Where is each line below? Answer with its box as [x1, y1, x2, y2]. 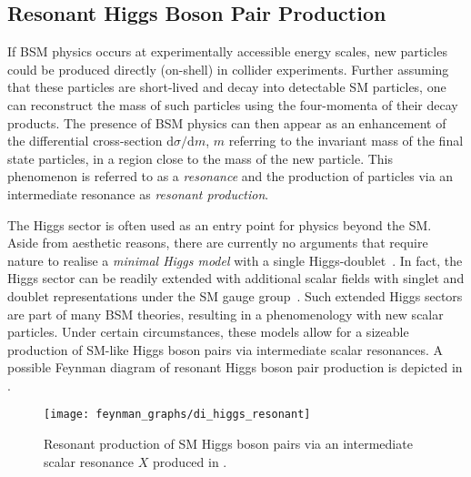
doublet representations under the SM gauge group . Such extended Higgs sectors [7, 286, 463, 305]
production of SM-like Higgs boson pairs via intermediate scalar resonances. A [7, 340, 443, 359]
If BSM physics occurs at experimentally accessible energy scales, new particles [7, 42, 447, 61]
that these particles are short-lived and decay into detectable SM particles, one [7, 77, 446, 96]
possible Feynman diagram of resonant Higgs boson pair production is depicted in [7, 358, 463, 377]
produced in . [152, 452, 227, 471]
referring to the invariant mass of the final [228, 131, 464, 150]
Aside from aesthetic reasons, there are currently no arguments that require [7, 233, 428, 252]
